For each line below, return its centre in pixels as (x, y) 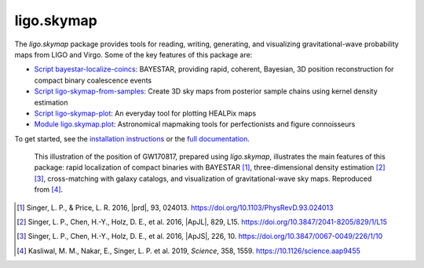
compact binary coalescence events (93, 80)
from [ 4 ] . (49, 189)
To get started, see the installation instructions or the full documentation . (132, 138)
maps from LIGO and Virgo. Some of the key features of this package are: (133, 54)
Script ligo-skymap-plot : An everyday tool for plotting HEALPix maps (145, 113)
